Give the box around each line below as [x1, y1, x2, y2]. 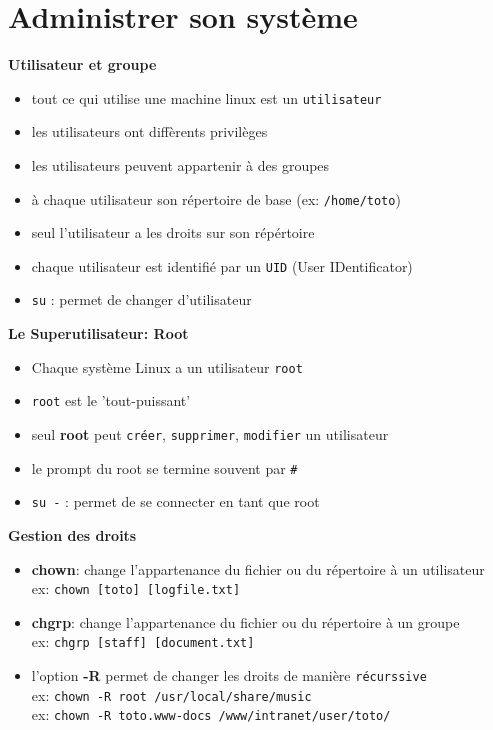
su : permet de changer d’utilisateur [31, 289, 252, 310]
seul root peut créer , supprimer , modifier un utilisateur [31, 424, 389, 445]
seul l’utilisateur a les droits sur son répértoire [31, 222, 315, 243]
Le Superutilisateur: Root [8, 323, 189, 344]
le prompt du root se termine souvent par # [31, 457, 298, 478]
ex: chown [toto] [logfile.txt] [31, 578, 241, 599]
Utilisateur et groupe [8, 54, 157, 75]
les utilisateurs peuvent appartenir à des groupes [31, 154, 330, 175]
